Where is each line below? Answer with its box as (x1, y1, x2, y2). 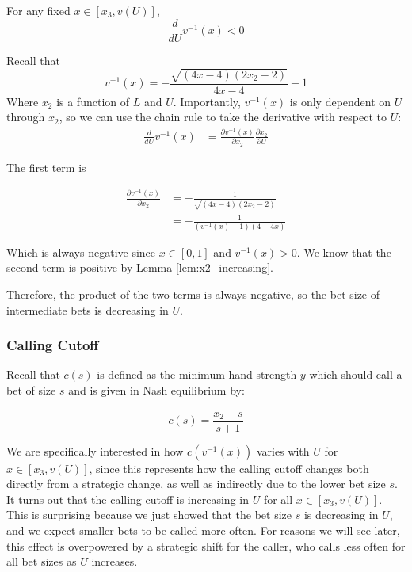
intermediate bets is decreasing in (6, 301, 169, 318)
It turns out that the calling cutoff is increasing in (6, 490, 249, 507)
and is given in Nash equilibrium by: (68, 381, 245, 398)
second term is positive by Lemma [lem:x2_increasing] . (6, 259, 273, 276)
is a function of (56, 93, 129, 109)
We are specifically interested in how (6, 442, 184, 459)
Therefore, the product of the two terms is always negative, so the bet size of (6, 285, 380, 302)
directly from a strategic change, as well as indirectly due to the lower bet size (6, 475, 386, 492)
